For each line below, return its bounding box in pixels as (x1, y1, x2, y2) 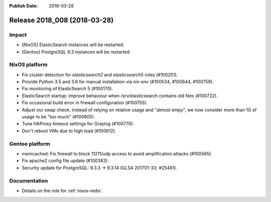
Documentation (9, 177, 48, 184)
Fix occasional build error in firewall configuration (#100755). (22, 100, 148, 106)
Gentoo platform (9, 140, 50, 147)
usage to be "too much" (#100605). (22, 114, 95, 120)
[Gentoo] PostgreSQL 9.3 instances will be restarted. (22, 49, 131, 55)
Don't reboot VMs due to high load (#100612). (22, 128, 116, 134)
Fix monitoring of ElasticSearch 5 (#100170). (22, 86, 113, 92)
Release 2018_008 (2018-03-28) (9, 16, 114, 25)
